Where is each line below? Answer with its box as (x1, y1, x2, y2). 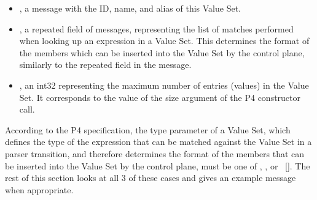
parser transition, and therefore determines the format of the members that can (5, 147, 305, 160)
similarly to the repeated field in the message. (19, 58, 192, 71)
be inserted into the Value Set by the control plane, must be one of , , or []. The (5, 159, 310, 172)
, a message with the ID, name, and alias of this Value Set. (19, 2, 241, 14)
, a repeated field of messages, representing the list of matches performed (19, 22, 294, 35)
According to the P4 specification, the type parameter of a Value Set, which (5, 123, 291, 136)
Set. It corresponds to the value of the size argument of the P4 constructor (19, 91, 301, 103)
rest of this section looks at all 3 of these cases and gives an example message (5, 171, 296, 184)
